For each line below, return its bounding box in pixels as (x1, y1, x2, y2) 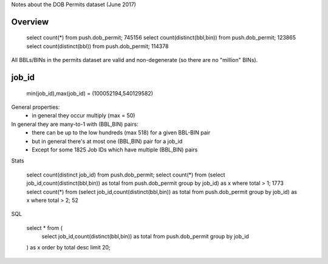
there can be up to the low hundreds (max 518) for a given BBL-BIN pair (32, 129, 211, 136)
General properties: (11, 103, 60, 111)
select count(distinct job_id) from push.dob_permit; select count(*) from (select (26, 171, 225, 178)
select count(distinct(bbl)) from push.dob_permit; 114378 (26, 43, 169, 50)
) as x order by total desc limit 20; (26, 244, 111, 251)
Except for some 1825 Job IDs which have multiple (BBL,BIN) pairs (32, 146, 198, 153)
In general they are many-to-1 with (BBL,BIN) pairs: (11, 120, 139, 128)
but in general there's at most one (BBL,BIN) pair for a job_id (32, 137, 183, 145)
